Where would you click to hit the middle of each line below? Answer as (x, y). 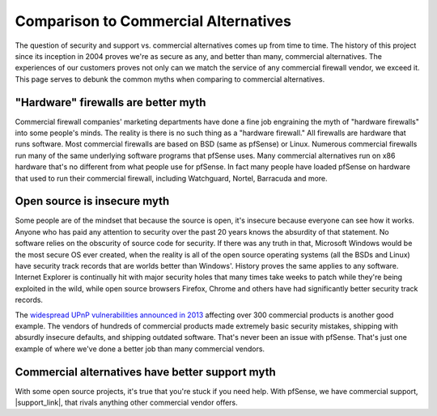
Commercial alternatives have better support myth (145, 372)
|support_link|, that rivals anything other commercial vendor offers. (126, 403)
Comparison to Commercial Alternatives (153, 21)
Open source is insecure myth (92, 201)
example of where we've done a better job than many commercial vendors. (140, 349)
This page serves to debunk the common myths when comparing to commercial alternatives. (170, 79)
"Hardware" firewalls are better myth (110, 102)
